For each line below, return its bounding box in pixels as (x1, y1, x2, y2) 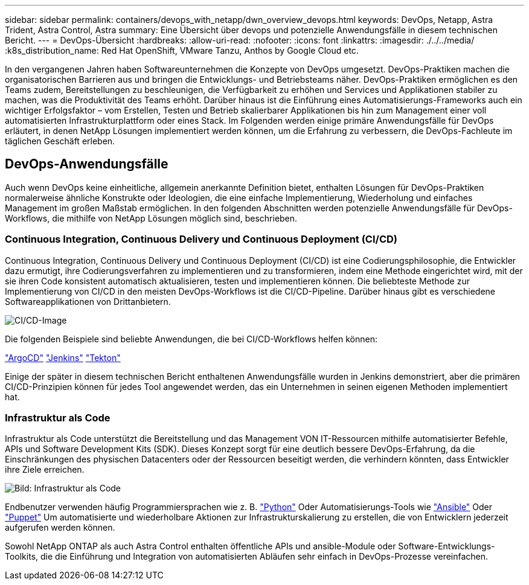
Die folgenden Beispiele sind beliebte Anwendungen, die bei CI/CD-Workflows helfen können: (5, 333, 377, 344)
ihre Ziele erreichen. (5, 464, 85, 475)
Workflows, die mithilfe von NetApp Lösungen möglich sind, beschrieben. (5, 213, 298, 223)
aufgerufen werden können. (5, 522, 115, 533)
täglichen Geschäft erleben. (5, 136, 115, 146)
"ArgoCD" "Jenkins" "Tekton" (5, 352, 121, 363)
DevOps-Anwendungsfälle (5, 156, 168, 172)
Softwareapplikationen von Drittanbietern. (5, 296, 171, 307)
